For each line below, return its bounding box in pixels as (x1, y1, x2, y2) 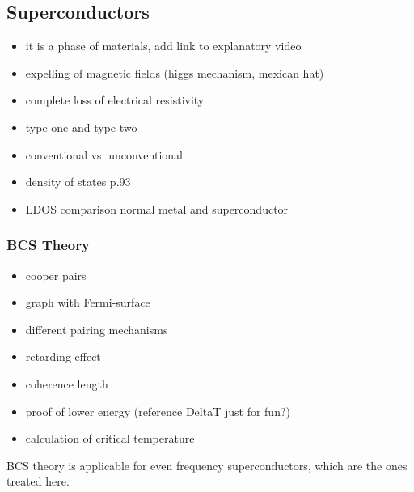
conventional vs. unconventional (25, 146, 183, 163)
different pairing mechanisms (25, 320, 168, 337)
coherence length (25, 375, 108, 392)
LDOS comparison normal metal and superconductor (25, 200, 289, 217)
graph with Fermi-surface (25, 294, 150, 311)
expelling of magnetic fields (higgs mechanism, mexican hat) (25, 64, 324, 81)
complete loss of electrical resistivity (25, 91, 205, 108)
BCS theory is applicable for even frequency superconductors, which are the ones (6, 456, 408, 473)
